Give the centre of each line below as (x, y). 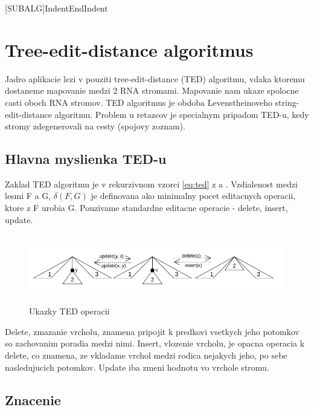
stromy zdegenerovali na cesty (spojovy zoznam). (95, 126)
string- (287, 102)
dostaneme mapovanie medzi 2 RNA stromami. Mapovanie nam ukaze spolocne (152, 90)
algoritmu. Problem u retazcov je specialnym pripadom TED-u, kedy (182, 114)
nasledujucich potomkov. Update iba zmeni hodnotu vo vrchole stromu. (137, 367)
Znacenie (33, 399)
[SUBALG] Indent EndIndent (56, 8)
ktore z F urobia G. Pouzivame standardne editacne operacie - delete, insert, (146, 208)
